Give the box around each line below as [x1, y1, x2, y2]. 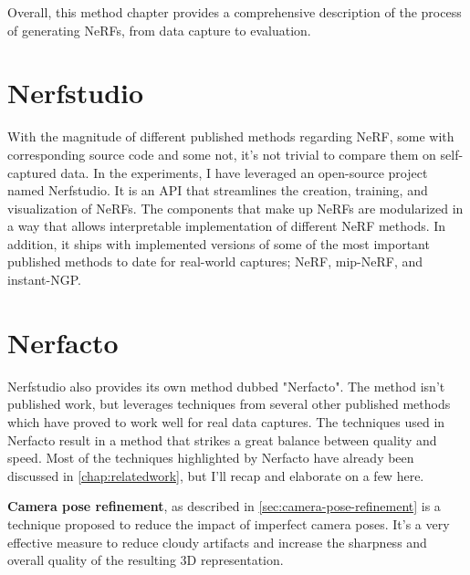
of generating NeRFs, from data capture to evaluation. [7, 20, 311, 39]
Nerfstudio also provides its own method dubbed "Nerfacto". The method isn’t [7, 376, 445, 395]
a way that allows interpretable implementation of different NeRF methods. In [7, 216, 446, 235]
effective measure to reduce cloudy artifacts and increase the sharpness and [7, 532, 427, 551]
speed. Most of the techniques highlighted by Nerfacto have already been [7, 448, 414, 467]
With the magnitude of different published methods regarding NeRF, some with [7, 127, 454, 146]
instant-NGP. [7, 270, 81, 289]
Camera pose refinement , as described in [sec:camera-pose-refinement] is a [7, 497, 441, 516]
